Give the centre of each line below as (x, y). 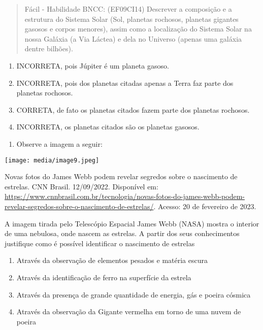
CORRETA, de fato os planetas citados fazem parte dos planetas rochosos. (133, 109)
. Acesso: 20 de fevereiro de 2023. (205, 206)
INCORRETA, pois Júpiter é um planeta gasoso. (93, 65)
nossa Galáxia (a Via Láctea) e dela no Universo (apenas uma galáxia (133, 38)
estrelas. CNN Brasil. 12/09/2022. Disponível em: (81, 186)
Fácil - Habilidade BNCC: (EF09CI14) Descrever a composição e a (128, 9)
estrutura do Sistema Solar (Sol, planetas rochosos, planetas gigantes (131, 19)
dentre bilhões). (49, 48)
